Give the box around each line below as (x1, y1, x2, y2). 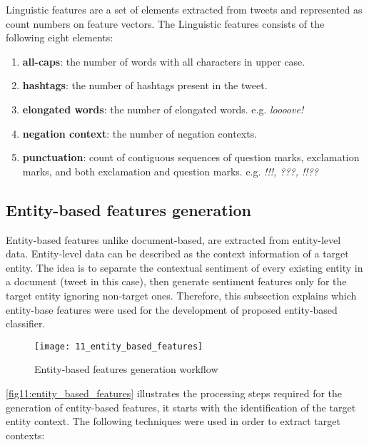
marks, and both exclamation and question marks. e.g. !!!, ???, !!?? (22, 163, 318, 178)
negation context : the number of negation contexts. (22, 126, 258, 140)
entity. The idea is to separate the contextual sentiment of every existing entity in (6, 260, 363, 275)
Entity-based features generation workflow (34, 362, 218, 377)
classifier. (6, 316, 46, 331)
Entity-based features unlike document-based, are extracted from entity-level (6, 232, 341, 247)
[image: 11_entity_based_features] (34, 341, 203, 352)
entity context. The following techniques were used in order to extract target (6, 414, 340, 429)
